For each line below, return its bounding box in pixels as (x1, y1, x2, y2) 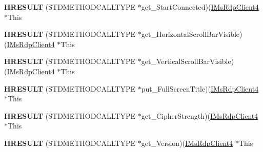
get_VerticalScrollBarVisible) (141, 56, 234, 67)
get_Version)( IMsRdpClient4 (141, 137, 233, 148)
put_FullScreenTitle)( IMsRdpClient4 (141, 83, 259, 94)
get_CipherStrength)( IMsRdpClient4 (141, 110, 258, 121)
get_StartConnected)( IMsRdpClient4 (141, 2, 259, 12)
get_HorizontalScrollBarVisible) (141, 29, 242, 39)
